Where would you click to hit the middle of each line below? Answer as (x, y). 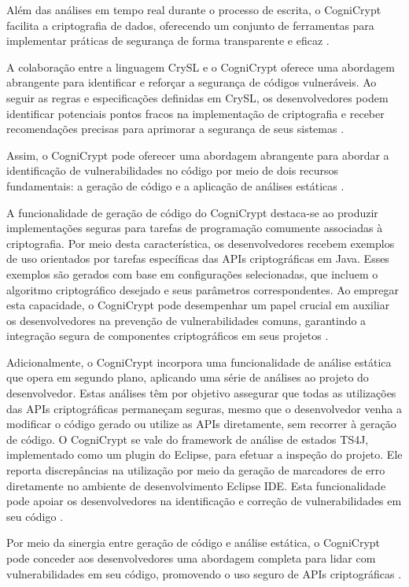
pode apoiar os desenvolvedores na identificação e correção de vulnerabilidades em (204, 501)
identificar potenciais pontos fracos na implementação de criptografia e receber (195, 113)
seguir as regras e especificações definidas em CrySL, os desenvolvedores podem (197, 97)
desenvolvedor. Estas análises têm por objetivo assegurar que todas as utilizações (201, 393)
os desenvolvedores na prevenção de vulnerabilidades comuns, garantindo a (186, 320)
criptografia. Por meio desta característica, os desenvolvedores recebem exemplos (201, 243)
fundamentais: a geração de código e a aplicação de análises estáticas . (175, 185)
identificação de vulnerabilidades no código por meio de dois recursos (173, 170)
